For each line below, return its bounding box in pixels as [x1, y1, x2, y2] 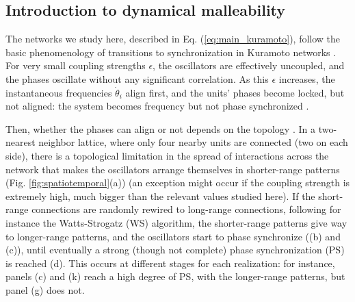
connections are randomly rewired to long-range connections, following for [31, 202, 341, 216]
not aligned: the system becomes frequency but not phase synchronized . [5, 99, 309, 113]
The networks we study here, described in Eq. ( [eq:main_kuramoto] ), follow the [5, 32, 341, 46]
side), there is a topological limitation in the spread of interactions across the [5, 148, 329, 162]
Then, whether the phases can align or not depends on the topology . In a [5, 121, 315, 136]
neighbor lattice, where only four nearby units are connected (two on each [38, 135, 348, 149]
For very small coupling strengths [5, 58, 146, 73]
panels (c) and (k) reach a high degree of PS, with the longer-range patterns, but [5, 269, 345, 284]
